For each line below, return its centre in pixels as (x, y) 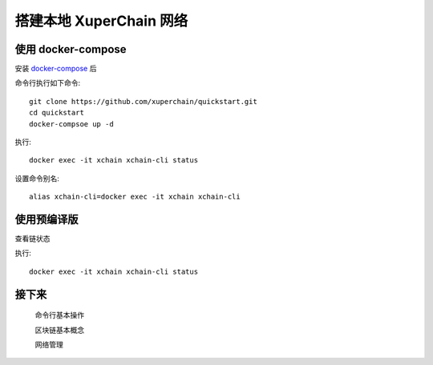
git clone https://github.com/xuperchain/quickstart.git (144, 101)
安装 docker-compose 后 (56, 69)
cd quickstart (57, 113)
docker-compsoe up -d (71, 124)
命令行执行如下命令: (48, 83)
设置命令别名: (37, 178)
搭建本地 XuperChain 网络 (101, 21)
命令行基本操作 (59, 315)
